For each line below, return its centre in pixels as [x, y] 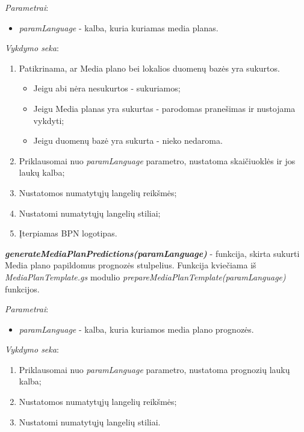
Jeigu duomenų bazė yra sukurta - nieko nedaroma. [128, 140]
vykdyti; [49, 120]
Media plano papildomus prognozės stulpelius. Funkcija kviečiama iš [131, 265]
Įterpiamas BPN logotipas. [68, 233]
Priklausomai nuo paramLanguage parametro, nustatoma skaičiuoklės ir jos [157, 160]
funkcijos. [22, 289]
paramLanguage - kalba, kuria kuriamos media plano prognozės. [136, 329]
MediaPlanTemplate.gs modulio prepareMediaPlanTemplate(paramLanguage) [145, 276]
